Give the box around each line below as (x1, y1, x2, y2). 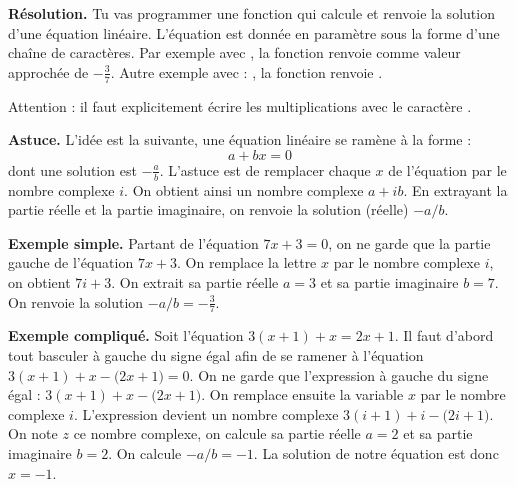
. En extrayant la (403, 179, 508, 200)
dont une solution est (8, 159, 137, 180)
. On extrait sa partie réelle (111, 272, 279, 292)
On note (8, 423, 58, 444)
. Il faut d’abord (394, 325, 494, 346)
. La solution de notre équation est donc (253, 442, 499, 463)
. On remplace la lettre (177, 252, 317, 273)
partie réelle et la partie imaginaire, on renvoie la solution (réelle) (8, 199, 409, 220)
